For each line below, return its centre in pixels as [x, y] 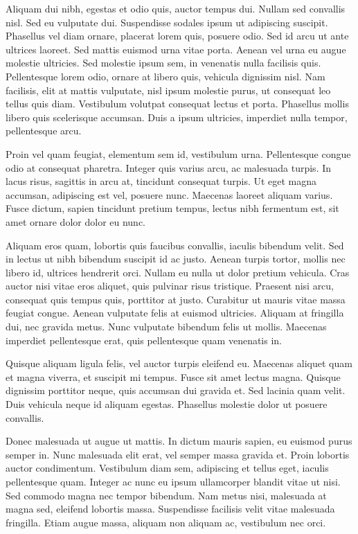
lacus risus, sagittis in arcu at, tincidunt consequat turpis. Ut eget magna [161, 181]
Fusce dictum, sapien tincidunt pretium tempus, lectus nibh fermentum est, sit [172, 208]
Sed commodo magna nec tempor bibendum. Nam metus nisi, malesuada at [166, 495]
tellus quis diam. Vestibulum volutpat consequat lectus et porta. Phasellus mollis [177, 104]
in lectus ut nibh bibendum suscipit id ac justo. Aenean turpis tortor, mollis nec [176, 259]
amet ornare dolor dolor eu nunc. [76, 221]
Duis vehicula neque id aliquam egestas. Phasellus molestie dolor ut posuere [167, 404]
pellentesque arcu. [44, 131]
